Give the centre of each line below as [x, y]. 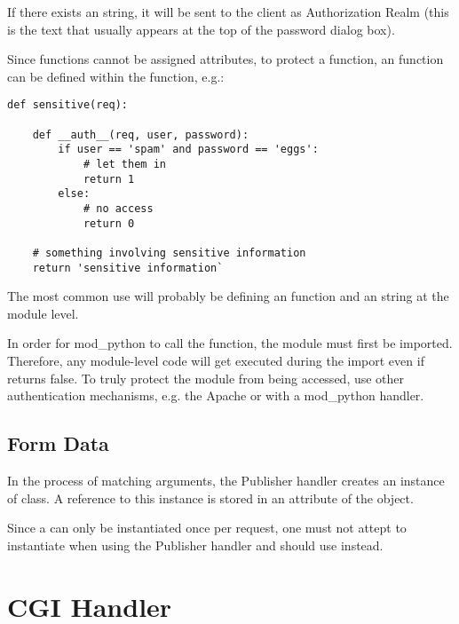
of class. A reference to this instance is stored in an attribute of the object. [210, 498]
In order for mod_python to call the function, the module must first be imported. [230, 343]
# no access [118, 208]
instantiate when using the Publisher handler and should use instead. [195, 545]
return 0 [109, 223]
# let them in [124, 164]
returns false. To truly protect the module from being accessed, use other [206, 378]
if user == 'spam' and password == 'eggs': [188, 150]
